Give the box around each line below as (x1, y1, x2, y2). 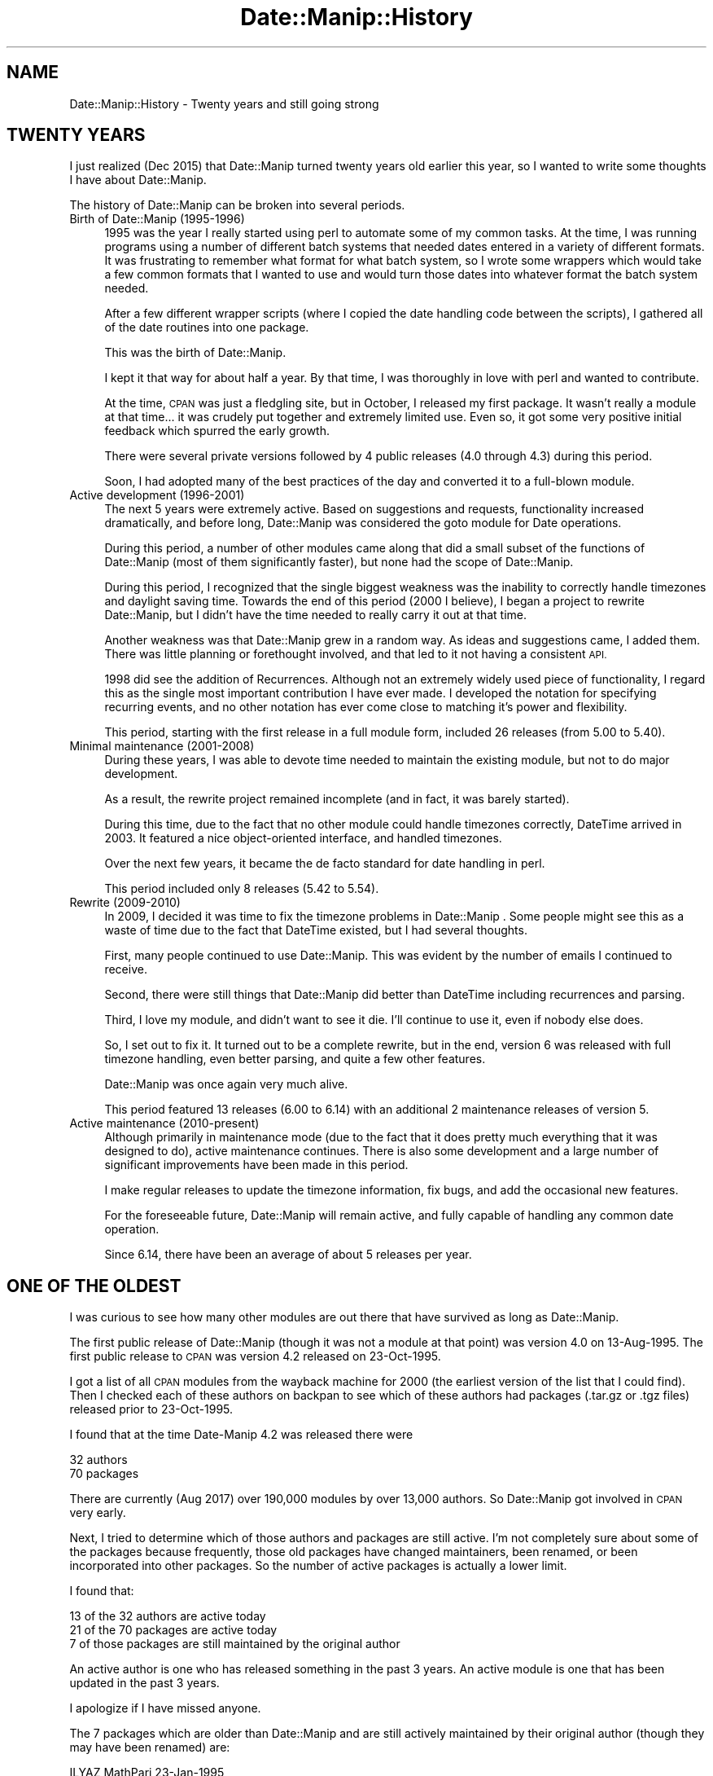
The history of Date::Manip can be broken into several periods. (69, 198, 405, 213)
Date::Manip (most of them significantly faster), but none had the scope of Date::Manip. (104, 555, 574, 569)
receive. (104, 962, 147, 977)
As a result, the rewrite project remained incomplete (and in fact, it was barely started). (104, 792, 570, 807)
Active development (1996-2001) (69, 488, 245, 503)
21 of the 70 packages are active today (69, 1623, 278, 1638)
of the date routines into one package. (104, 320, 309, 335)
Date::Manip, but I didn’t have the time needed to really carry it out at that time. (104, 608, 527, 622)
